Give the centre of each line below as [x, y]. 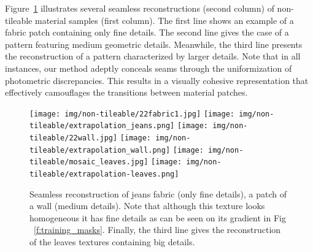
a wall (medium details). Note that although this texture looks [147, 206]
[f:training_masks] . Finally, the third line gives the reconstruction [157, 230]
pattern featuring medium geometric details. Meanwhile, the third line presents [154, 44]
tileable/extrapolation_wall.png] [100, 150]
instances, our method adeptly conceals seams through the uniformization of [149, 68]
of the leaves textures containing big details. [112, 242]
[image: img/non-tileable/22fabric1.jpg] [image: [132, 114]
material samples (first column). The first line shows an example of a [164, 20]
